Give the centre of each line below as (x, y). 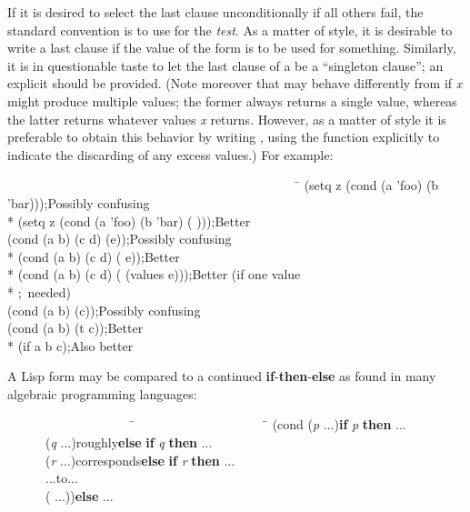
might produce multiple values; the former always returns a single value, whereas (232, 100)
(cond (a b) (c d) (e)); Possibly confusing (120, 239)
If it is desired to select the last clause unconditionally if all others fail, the (215, 12)
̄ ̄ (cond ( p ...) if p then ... (267, 424)
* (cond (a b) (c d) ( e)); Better (94, 256)
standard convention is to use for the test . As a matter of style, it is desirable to (230, 30)
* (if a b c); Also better (70, 345)
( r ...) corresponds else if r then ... (140, 460)
